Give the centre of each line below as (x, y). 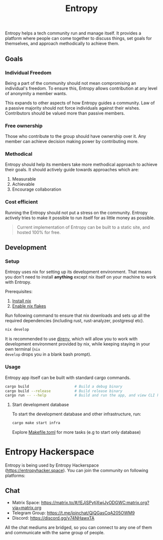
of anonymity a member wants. (36, 93)
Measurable (24, 179)
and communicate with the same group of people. (55, 532)
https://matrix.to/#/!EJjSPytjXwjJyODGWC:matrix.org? (95, 502)
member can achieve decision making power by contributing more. (72, 142)
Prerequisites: (19, 292)
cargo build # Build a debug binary (64, 386)
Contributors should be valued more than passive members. (65, 113)
